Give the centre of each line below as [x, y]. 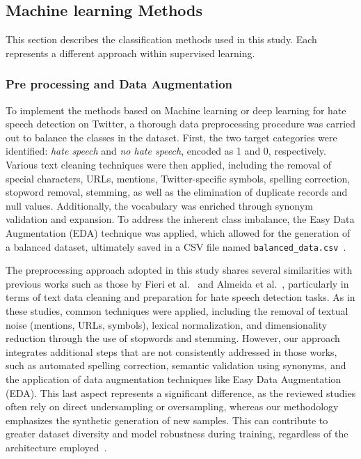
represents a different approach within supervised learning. [130, 53]
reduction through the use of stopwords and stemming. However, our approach [173, 338]
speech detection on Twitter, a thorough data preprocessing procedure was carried [181, 124]
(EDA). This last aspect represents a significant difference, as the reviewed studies [181, 392]
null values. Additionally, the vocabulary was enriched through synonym [159, 205]
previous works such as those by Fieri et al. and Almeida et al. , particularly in [177, 283]
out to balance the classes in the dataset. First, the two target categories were [171, 137]
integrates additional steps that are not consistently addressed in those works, [171, 351]
